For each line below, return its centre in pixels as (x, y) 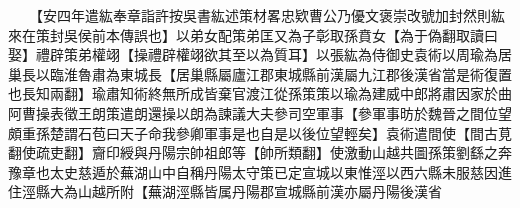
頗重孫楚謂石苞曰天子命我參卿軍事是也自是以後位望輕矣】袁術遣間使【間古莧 (260, 132)
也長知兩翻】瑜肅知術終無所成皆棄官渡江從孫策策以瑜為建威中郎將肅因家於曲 (260, 93)
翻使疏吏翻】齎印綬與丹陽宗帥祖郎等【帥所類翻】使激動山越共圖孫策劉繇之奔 (260, 152)
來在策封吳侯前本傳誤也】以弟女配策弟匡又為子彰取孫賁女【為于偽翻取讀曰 (253, 34)
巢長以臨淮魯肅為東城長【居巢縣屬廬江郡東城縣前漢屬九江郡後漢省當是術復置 (260, 73)
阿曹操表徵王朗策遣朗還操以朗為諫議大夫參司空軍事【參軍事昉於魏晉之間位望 (260, 112)
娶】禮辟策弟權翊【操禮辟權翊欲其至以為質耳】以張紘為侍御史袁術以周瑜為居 (260, 54)
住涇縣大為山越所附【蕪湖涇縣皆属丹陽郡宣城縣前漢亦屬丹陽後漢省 (225, 191)
